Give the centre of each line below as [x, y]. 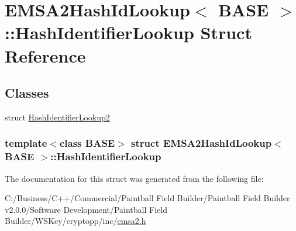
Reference [45, 55]
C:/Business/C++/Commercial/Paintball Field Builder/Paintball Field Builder [147, 198]
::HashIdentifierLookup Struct [128, 32]
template [26, 143]
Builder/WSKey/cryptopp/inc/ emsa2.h [75, 221]
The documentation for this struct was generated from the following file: [134, 178]
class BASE [87, 143]
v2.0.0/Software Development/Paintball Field [86, 209]
